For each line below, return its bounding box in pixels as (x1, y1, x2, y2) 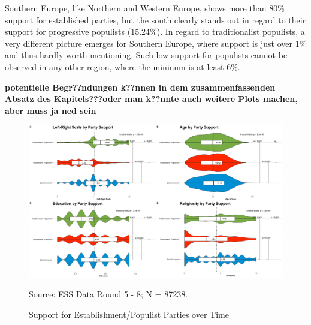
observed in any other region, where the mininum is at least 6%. (5, 60, 240, 73)
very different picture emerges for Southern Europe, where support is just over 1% (5, 37, 307, 49)
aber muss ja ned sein (5, 104, 96, 116)
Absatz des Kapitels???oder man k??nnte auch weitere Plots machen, (5, 92, 298, 105)
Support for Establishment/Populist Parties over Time (29, 308, 229, 320)
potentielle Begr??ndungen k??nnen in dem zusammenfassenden (5, 80, 276, 93)
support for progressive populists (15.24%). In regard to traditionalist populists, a (5, 25, 305, 38)
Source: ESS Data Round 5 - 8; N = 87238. (29, 288, 188, 300)
